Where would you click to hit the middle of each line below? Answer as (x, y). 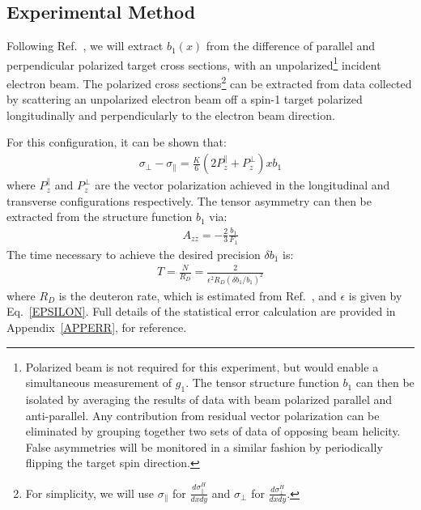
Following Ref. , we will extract (85, 46)
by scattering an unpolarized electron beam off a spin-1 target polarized (185, 99)
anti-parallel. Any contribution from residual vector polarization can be (202, 415)
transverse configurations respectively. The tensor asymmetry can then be (189, 200)
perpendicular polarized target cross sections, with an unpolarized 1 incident (194, 63)
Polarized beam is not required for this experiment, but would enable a (202, 366)
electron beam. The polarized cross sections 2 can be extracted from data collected (209, 82)
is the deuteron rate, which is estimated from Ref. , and (198, 295)
